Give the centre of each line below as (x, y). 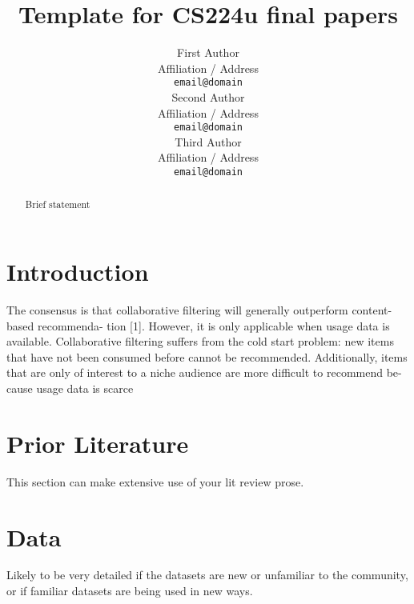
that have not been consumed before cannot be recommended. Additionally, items (207, 356)
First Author (208, 52)
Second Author (208, 96)
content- (372, 310)
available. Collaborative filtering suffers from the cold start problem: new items (200, 341)
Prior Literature (98, 443)
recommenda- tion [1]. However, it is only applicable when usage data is (213, 325)
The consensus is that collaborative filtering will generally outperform (177, 310)
